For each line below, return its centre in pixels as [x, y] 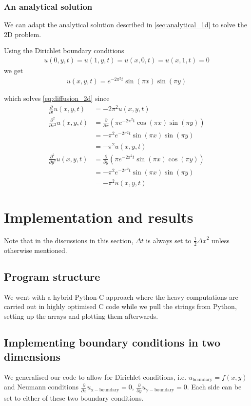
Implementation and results [99, 217]
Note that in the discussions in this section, [69, 240]
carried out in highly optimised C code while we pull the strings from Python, [120, 306]
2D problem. [23, 34]
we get [14, 70]
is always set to [169, 240]
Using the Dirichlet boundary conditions [64, 50]
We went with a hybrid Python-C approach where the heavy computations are [121, 297]
